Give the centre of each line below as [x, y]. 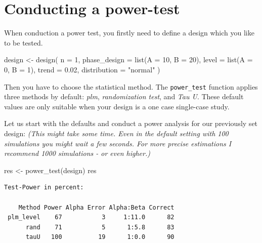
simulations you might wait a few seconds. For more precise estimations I [118, 143]
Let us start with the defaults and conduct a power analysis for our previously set [131, 123]
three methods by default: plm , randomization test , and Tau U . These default [124, 96]
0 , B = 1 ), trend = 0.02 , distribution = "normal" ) [82, 69]
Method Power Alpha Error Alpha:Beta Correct [96, 207]
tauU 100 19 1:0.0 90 [100, 237]
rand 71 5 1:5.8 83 [100, 227]
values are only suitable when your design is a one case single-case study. [117, 106]
